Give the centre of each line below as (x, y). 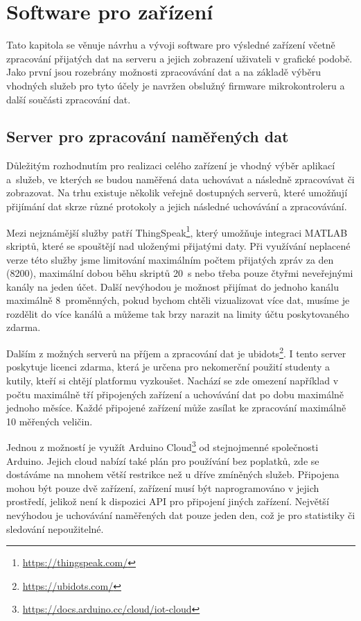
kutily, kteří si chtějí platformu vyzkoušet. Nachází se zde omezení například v (173, 380)
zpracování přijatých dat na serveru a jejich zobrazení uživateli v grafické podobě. (179, 58)
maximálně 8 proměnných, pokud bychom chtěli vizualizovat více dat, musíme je (178, 300)
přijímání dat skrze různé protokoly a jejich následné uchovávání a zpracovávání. (177, 206)
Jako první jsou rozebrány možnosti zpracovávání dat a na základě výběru (164, 72)
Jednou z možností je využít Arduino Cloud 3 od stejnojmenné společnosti (162, 446)
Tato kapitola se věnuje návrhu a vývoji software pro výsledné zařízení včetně (171, 45)
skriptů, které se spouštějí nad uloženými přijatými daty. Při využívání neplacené (178, 245)
